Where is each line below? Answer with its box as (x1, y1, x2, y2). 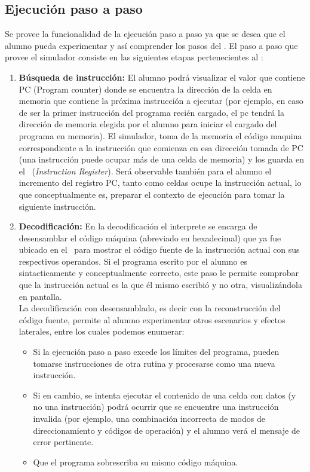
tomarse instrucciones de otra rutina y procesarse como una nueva (33, 357, 275, 369)
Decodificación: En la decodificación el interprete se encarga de (19, 220, 257, 232)
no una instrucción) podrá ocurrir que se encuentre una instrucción (33, 400, 279, 413)
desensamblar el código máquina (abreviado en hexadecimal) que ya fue (19, 231, 281, 244)
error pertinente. (33, 436, 94, 448)
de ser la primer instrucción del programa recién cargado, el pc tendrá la (19, 106, 285, 118)
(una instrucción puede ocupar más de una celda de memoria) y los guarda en (19, 153, 304, 165)
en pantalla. (19, 290, 62, 302)
